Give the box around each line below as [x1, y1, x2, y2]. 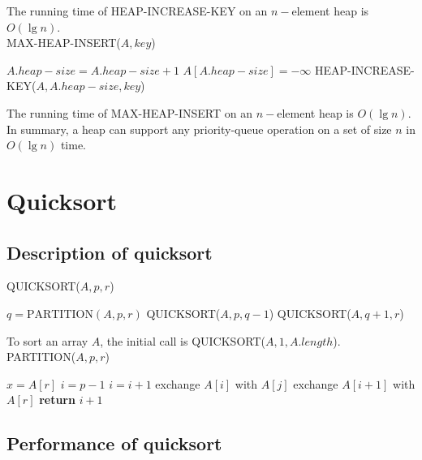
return [39, 391, 75, 408]
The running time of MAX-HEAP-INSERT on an [6, 104, 253, 121]
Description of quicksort [6, 239, 213, 264]
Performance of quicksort [6, 431, 222, 456]
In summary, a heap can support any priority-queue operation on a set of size [6, 120, 392, 137]
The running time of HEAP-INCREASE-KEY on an [6, 2, 268, 19]
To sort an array [6, 332, 88, 349]
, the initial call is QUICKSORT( [100, 332, 265, 349]
